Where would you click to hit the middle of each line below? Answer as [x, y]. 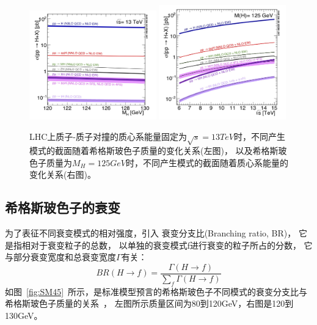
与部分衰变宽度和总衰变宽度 [60, 257]
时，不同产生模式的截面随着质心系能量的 [207, 162]
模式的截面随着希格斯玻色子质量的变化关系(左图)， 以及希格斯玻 [158, 151]
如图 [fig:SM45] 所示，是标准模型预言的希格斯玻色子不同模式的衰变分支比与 [156, 291]
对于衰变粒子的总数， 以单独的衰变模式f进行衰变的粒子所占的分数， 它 [171, 245]
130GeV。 [24, 316]
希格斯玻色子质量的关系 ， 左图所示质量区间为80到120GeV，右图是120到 [149, 303]
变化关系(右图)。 [63, 174]
